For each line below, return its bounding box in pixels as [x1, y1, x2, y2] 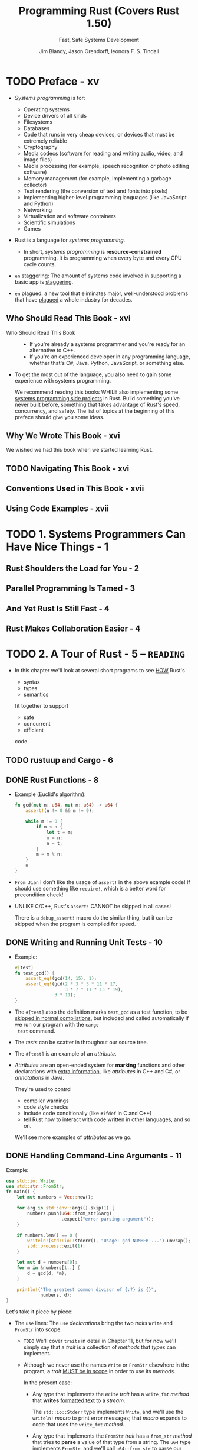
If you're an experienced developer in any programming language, [29, 353, 190, 360]
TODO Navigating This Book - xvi [6, 463, 130, 474]
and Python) [23, 200, 54, 207]
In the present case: [23, 1379, 72, 1386]
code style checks [23, 1103, 68, 1110]
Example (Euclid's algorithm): [14, 791, 87, 798]
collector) [23, 181, 47, 188]
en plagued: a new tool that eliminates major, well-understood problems [14, 290, 189, 297]
